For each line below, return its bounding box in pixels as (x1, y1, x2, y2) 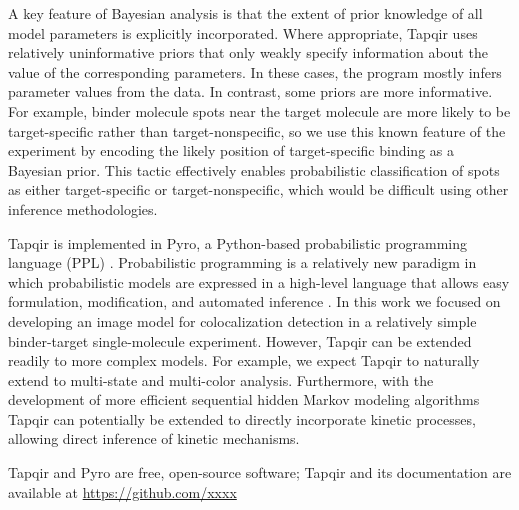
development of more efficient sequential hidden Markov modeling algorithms (8, 389, 480, 410)
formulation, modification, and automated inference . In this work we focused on (8, 291, 501, 312)
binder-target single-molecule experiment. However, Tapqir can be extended (8, 330, 472, 351)
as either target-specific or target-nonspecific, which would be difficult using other (8, 179, 509, 200)
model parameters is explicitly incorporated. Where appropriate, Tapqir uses (8, 22, 478, 43)
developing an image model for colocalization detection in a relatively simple (8, 310, 477, 331)
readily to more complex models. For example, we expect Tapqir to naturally (8, 350, 480, 371)
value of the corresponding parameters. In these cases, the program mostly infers (8, 61, 502, 82)
